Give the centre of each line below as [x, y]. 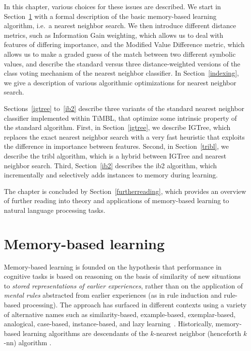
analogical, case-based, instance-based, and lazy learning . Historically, [109, 324]
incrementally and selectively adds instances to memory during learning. [111, 175]
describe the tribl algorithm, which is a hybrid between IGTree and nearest [115, 155]
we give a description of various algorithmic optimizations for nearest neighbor [120, 82]
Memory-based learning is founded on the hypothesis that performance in [113, 266]
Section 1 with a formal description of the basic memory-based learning [110, 16]
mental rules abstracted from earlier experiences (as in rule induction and [113, 295]
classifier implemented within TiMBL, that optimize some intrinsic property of [120, 118]
